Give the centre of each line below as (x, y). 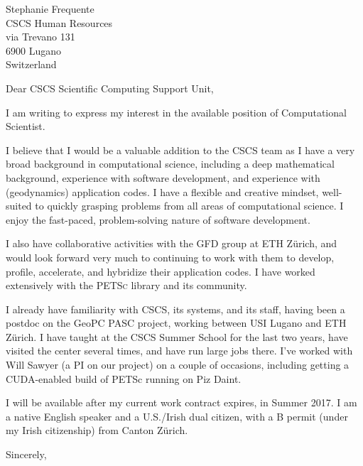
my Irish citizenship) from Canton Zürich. (97, 430)
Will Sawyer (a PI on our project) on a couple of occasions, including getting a (178, 365)
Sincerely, (26, 454)
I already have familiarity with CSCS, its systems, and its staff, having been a (175, 309)
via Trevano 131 (40, 37)
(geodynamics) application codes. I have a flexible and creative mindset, (162, 191)
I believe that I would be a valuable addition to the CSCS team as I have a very (180, 150)
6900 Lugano (33, 50)
